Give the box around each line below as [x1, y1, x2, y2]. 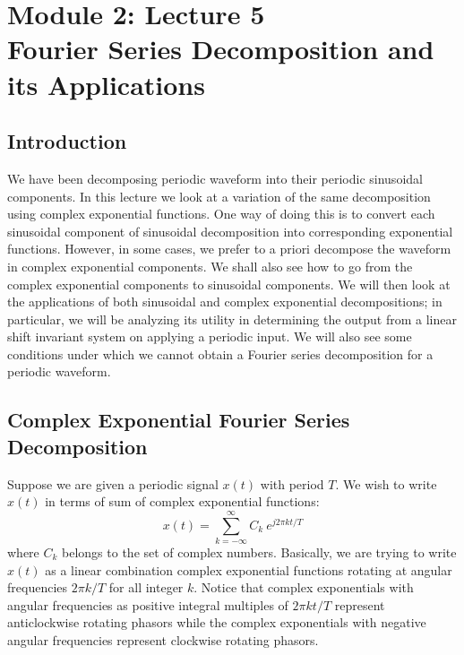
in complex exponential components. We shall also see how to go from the [7, 256, 413, 275]
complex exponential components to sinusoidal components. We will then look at [7, 274, 451, 293]
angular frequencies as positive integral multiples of [7, 595, 288, 614]
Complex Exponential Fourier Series [7, 406, 350, 434]
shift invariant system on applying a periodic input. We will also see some [7, 327, 412, 346]
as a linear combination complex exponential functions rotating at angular [45, 560, 452, 579]
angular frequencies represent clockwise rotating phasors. [7, 630, 319, 649]
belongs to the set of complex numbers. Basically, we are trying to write [62, 542, 457, 561]
